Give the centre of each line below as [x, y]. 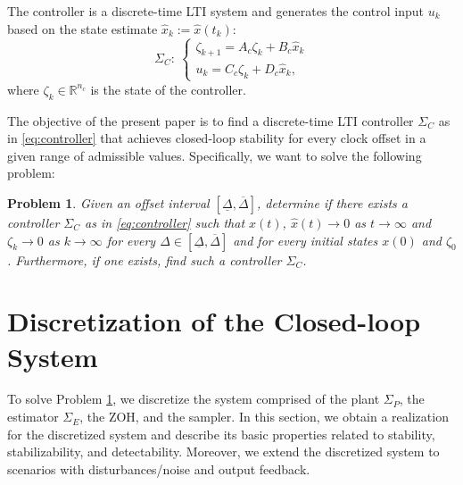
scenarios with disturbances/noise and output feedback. [159, 468]
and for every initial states [306, 240]
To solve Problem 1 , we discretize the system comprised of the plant [194, 399]
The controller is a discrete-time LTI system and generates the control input [215, 11]
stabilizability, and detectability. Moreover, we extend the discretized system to [223, 452]
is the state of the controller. [168, 89]
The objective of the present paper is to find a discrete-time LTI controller [211, 120]
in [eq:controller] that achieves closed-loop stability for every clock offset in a [217, 138]
